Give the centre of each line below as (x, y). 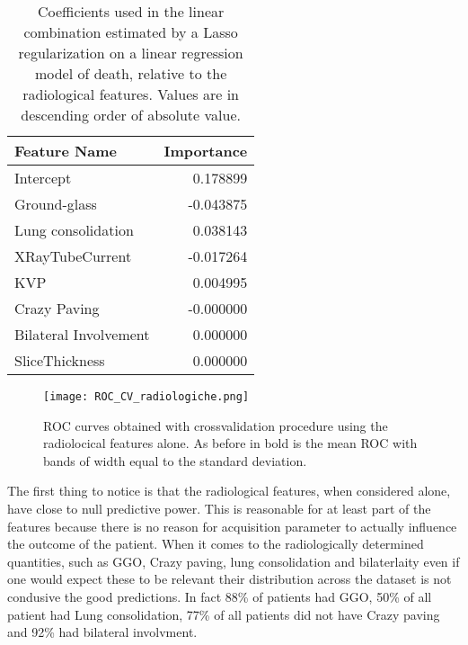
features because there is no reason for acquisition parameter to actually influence (232, 526)
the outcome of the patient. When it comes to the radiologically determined (216, 544)
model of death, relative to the (131, 73)
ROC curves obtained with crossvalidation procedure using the (216, 425)
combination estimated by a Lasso (131, 32)
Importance (206, 151)
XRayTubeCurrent (73, 256)
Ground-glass (56, 204)
